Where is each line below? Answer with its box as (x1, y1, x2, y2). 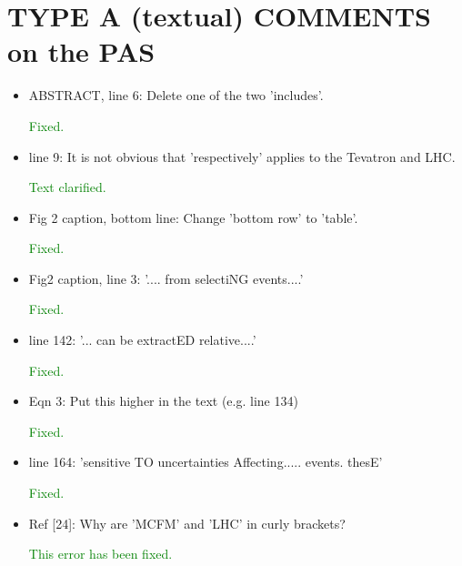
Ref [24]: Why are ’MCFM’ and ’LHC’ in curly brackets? (28, 513, 346, 532)
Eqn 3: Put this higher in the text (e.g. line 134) (28, 391, 298, 410)
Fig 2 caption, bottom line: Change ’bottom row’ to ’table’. (28, 207, 358, 227)
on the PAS (7, 33, 156, 70)
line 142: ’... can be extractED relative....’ (28, 330, 256, 349)
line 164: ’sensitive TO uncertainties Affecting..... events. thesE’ (28, 452, 383, 471)
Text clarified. (28, 177, 106, 197)
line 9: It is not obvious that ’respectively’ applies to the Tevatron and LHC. (28, 147, 456, 166)
